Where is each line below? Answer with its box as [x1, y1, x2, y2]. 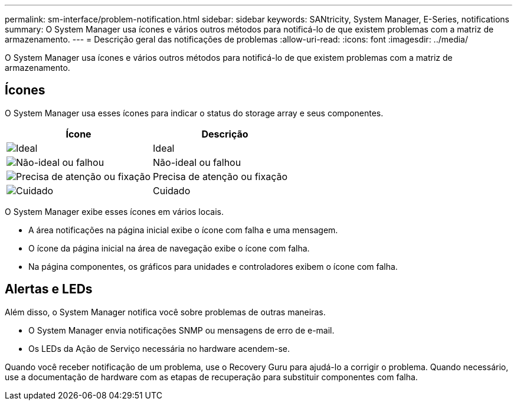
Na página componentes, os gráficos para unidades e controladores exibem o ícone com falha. [28, 261, 398, 272]
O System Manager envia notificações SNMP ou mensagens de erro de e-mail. [28, 325, 335, 335]
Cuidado [153, 184, 191, 197]
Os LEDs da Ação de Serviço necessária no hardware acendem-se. [28, 343, 290, 354]
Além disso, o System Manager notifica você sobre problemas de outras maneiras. [5, 306, 326, 317]
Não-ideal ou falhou [153, 156, 241, 168]
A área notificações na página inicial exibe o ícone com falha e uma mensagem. [28, 224, 338, 235]
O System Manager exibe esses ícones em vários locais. [5, 206, 224, 217]
